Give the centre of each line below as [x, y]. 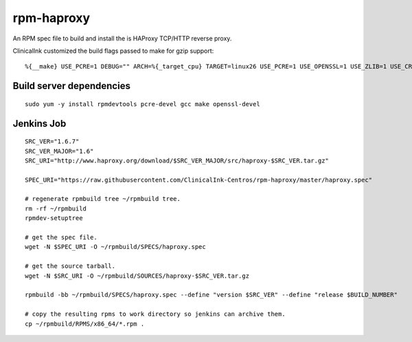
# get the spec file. [61, 237]
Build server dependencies [71, 86]
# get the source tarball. [70, 266]
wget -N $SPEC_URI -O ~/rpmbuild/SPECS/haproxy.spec [115, 247]
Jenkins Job [39, 123]
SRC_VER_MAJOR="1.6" [59, 151]
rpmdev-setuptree [54, 218]
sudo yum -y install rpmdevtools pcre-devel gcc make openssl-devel [142, 104]
